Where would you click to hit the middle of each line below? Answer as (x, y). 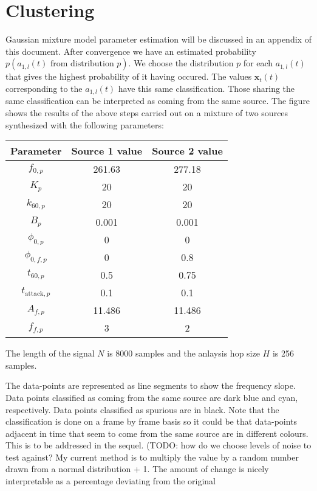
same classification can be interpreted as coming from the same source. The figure (158, 101)
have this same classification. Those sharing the (206, 88)
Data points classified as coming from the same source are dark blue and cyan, (152, 397)
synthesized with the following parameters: (85, 124)
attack (34, 294)
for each (258, 63)
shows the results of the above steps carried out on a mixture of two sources (147, 112)
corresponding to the (44, 88)
